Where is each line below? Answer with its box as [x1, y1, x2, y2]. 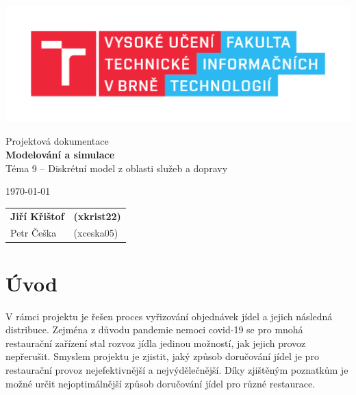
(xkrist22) [73, 208, 121, 223]
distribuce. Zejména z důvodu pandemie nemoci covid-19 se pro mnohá [5, 322, 303, 337]
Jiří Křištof [10, 208, 64, 223]
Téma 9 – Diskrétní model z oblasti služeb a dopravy [5, 160, 228, 175]
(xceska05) [73, 226, 118, 240]
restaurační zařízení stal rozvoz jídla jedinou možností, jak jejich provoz [5, 335, 306, 350]
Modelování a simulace [5, 147, 115, 161]
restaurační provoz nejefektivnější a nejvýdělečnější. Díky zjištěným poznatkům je [5, 362, 348, 376]
